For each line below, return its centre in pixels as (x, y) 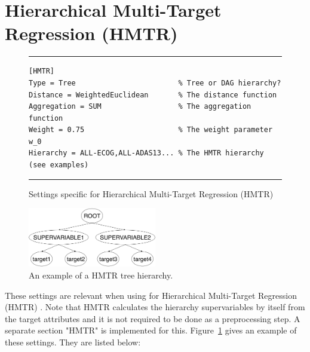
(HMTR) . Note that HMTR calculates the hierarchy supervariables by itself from (155, 307)
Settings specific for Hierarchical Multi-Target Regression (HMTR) (151, 193)
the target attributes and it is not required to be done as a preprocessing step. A (153, 318)
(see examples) (59, 165)
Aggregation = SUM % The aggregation (140, 107)
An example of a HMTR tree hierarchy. (101, 275)
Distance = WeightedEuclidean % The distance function (153, 95)
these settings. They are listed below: (73, 342)
